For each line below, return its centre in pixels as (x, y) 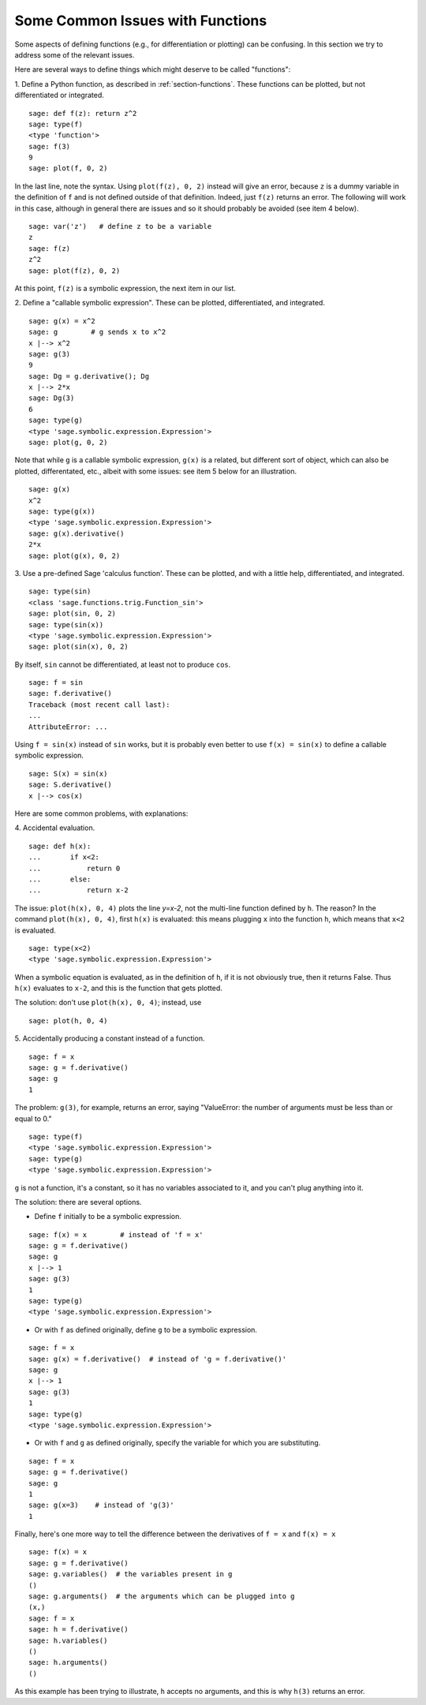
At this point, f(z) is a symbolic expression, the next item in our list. (125, 288)
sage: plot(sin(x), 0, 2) (79, 647)
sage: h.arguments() (68, 1662)
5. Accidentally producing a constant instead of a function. (110, 1038)
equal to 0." (33, 1118)
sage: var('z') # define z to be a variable (120, 226)
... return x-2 (79, 890)
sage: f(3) (50, 146)
